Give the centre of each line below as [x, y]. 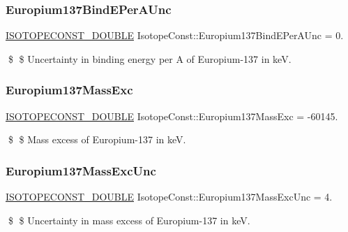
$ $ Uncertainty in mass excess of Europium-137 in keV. [129, 220]
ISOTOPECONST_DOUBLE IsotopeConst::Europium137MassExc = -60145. [172, 116]
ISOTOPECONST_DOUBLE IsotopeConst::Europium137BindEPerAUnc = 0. [175, 35]
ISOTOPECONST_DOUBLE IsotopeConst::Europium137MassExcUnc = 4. [169, 197]
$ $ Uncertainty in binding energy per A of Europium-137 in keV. [150, 58]
